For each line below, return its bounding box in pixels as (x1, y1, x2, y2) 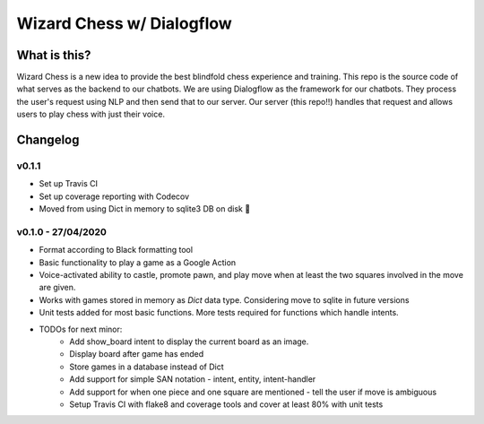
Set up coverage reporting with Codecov (39, 191, 190, 202)
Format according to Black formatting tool (39, 245, 193, 255)
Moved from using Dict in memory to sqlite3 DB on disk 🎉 (39, 203, 251, 214)
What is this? (16, 48, 91, 63)
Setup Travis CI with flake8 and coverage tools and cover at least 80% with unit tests (69, 399, 384, 410)
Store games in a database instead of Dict (69, 361, 224, 372)
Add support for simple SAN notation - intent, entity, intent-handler (69, 374, 316, 385)
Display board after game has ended (69, 349, 204, 359)
